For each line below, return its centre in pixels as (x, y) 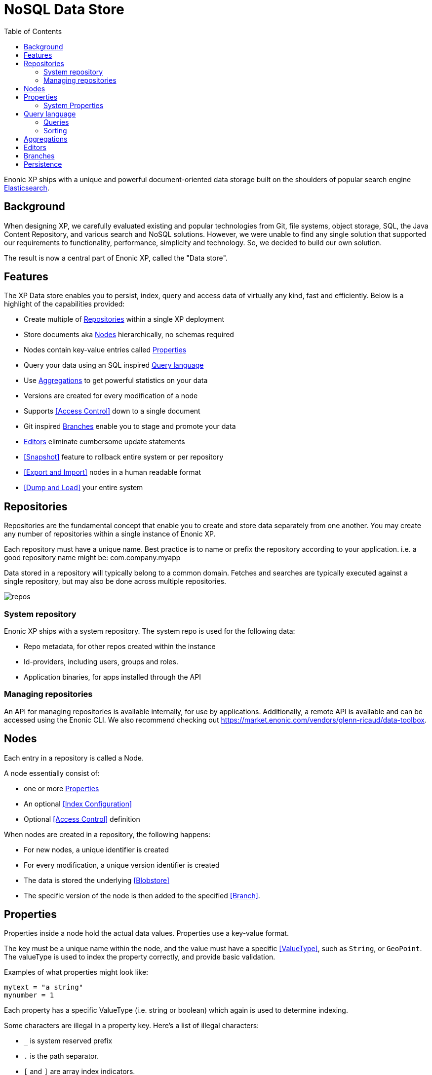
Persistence (43, 164)
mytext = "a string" (44, 987)
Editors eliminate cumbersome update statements (104, 442)
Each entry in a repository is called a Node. (74, 758)
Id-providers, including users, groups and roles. (101, 662)
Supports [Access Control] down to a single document (112, 411)
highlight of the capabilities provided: (64, 304)
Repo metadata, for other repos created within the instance (120, 647)
